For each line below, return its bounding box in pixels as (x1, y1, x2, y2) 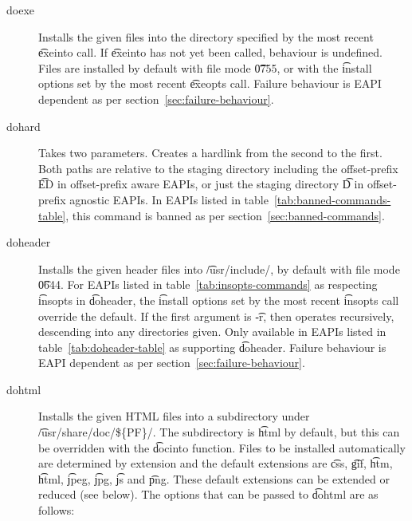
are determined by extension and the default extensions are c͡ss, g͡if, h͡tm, (38, 455, 393, 472)
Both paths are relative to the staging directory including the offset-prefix (38, 160, 398, 176)
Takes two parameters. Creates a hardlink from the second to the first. (38, 144, 383, 161)
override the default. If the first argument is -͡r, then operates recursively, (38, 307, 394, 324)
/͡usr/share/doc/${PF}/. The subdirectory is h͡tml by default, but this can (38, 424, 400, 440)
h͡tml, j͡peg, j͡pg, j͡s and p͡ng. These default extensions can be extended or (38, 470, 390, 487)
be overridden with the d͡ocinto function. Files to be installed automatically (38, 439, 406, 456)
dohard (6, 117, 41, 134)
